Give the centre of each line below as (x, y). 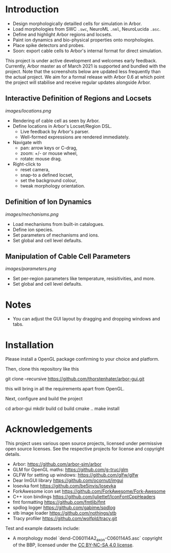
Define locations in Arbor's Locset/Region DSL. (62, 126)
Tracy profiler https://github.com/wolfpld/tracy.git (65, 519)
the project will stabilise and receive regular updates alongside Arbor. (78, 82)
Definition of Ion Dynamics (48, 202)
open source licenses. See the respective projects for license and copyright (85, 449)
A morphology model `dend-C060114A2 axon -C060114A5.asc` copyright (87, 539)
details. (13, 454)
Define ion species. (33, 229)
